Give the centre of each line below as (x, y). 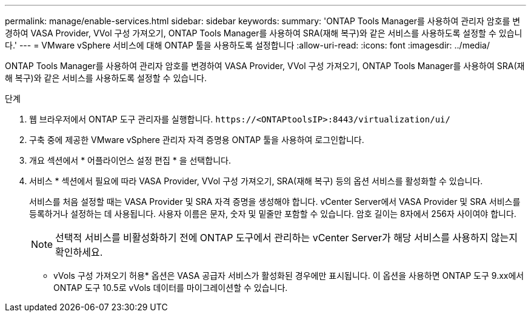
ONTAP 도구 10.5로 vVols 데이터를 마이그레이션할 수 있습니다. (171, 288)
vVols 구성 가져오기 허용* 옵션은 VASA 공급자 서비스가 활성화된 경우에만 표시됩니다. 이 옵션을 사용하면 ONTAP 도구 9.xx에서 (289, 275)
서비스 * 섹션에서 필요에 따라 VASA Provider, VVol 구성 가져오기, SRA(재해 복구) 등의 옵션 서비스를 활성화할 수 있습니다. (256, 181)
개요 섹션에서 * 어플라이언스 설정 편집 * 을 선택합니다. (130, 160)
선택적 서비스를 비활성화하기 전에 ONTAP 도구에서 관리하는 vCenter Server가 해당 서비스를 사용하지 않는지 (287, 238)
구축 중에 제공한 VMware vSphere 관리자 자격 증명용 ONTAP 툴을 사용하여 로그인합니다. (197, 140)
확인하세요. (79, 252)
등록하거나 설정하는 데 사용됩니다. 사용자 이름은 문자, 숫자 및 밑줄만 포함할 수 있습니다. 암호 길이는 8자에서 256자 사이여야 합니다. (273, 214)
